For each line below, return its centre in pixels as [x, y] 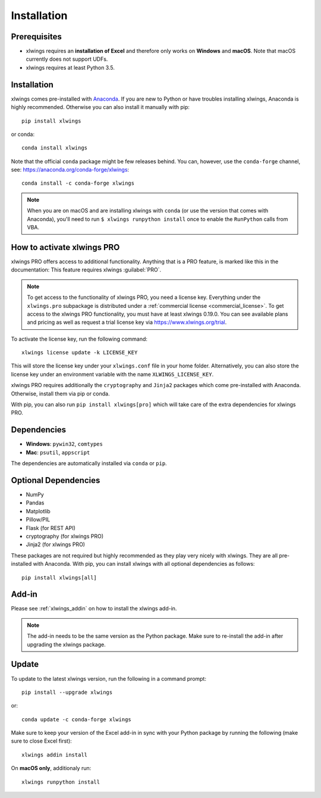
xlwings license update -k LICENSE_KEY [80, 353]
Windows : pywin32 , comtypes [64, 444]
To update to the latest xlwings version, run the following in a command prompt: [108, 678]
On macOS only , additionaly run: [51, 768]
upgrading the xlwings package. [67, 644]
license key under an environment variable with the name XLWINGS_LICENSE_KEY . [112, 374]
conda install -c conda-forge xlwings [78, 183]
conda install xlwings [55, 148]
